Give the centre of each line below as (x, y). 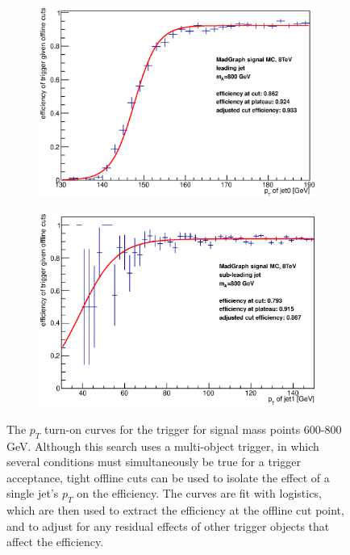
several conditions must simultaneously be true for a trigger (154, 462)
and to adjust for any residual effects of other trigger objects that (168, 526)
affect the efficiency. (55, 542)
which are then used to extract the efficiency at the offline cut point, (175, 510)
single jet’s (33, 493)
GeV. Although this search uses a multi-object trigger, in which (163, 446)
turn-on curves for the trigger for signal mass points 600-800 (193, 429)
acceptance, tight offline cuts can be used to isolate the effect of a (168, 477)
